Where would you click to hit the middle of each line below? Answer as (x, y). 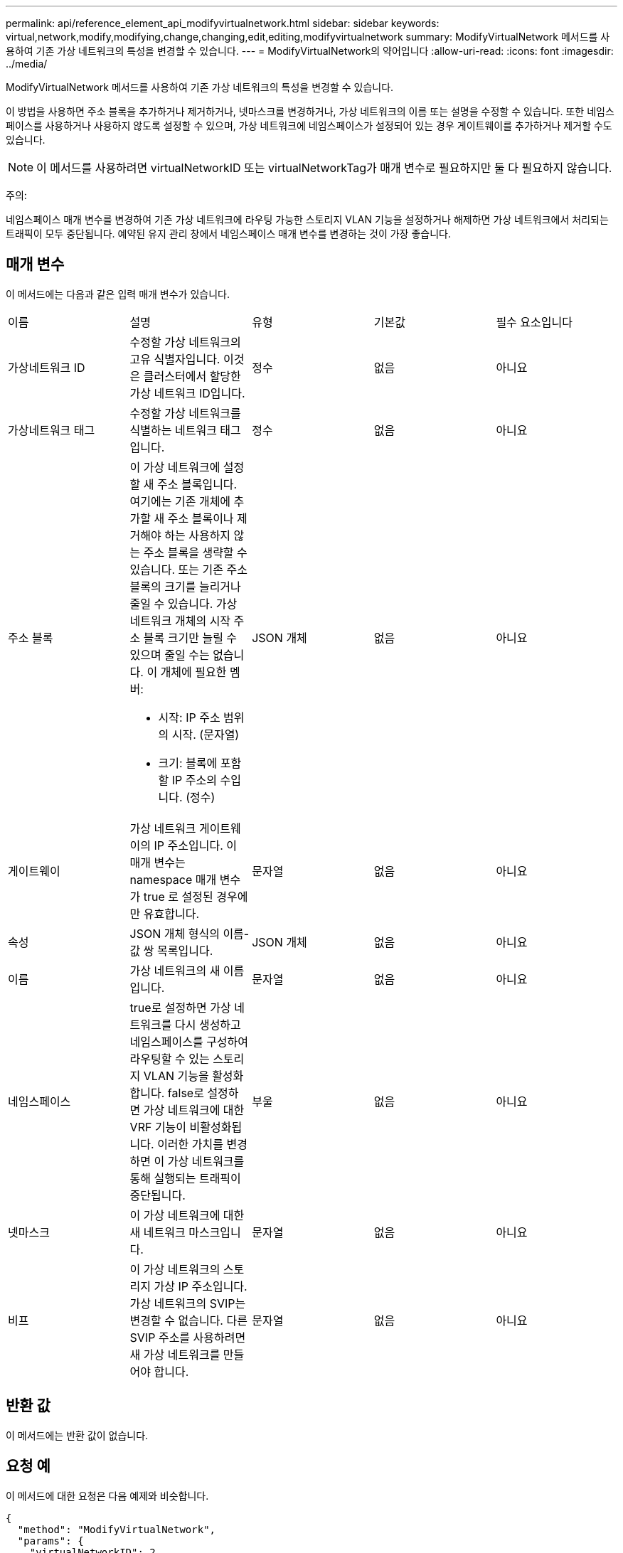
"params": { (50, 1541)
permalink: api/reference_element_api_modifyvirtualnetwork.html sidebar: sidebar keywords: (223, 23)
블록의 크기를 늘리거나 (185, 586)
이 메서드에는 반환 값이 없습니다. (77, 1435)
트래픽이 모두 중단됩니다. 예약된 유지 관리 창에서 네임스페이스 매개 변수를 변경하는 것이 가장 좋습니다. (228, 234)
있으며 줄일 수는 (170, 655)
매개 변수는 (158, 862)
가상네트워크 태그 (52, 430)
